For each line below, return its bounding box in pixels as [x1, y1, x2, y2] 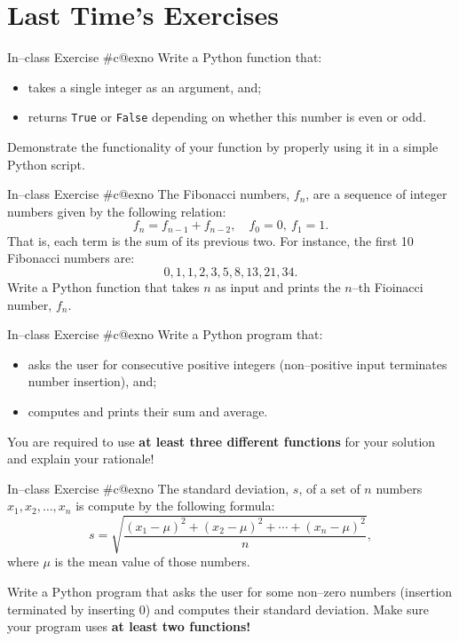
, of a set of [298, 479, 360, 497]
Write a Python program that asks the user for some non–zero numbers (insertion [7, 582, 453, 601]
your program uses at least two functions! [7, 617, 251, 636]
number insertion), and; [28, 372, 157, 391]
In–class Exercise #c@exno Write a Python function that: [7, 48, 322, 67]
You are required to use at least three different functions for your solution [7, 431, 436, 450]
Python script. [7, 154, 85, 173]
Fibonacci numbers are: [7, 249, 135, 267]
